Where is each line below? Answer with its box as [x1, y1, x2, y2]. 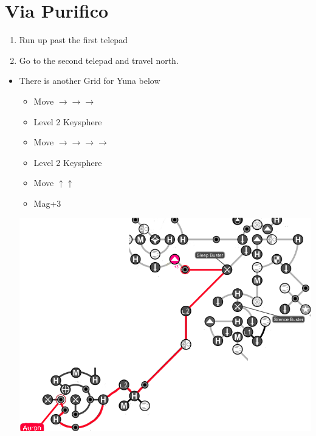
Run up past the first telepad [19, 33, 128, 46]
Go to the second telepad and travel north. [19, 54, 179, 66]
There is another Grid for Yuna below [19, 74, 160, 87]
